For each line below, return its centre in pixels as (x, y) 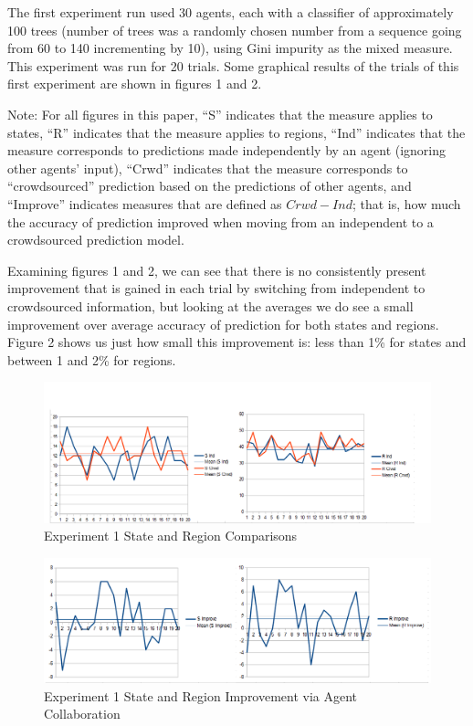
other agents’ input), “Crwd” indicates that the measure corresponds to (208, 168)
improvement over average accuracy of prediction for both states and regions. (223, 324)
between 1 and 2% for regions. (92, 359)
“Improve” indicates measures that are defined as (145, 203)
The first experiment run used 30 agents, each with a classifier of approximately (231, 12)
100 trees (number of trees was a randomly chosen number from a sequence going (235, 30)
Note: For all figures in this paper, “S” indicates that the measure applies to (220, 114)
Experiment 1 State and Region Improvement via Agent (201, 695)
